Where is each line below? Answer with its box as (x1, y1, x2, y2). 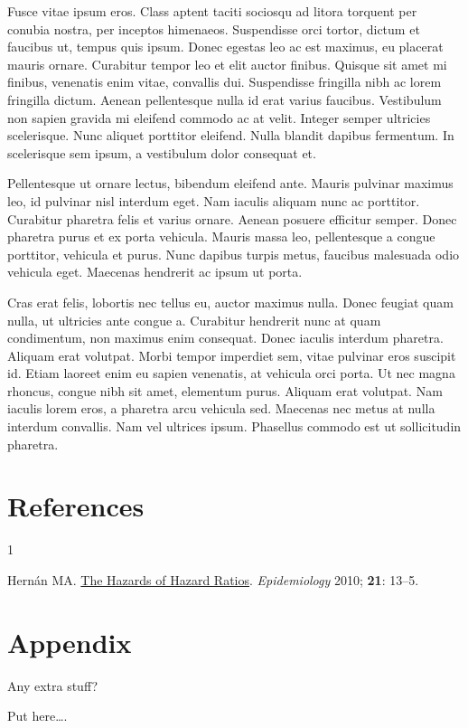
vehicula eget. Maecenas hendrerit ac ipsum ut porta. (7, 262, 303, 281)
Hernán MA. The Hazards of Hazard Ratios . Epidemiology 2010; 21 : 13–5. (7, 570, 419, 589)
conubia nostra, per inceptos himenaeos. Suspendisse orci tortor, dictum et (7, 19, 420, 38)
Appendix (7, 623, 132, 660)
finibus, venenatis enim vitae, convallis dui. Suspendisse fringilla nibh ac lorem (7, 72, 442, 91)
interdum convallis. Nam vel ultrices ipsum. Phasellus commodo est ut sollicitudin (7, 417, 462, 436)
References (7, 487, 145, 525)
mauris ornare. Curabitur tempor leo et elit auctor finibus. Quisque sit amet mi (7, 54, 447, 73)
